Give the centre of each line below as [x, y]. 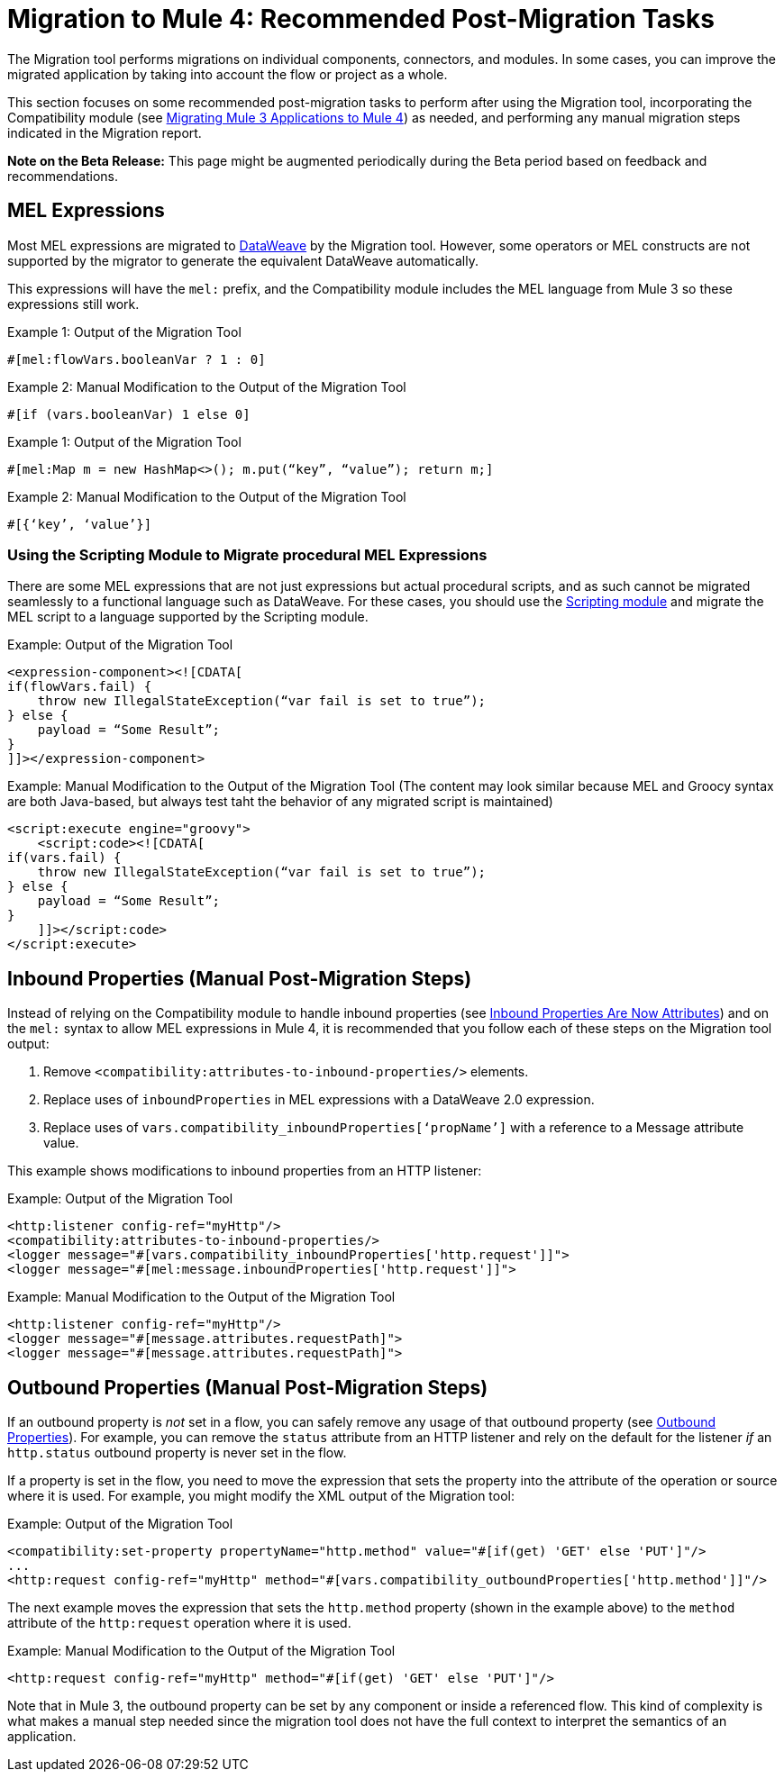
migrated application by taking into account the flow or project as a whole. [228, 74]
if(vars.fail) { [64, 858]
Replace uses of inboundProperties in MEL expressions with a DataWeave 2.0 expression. [319, 1100]
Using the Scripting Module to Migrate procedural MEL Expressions [247, 554]
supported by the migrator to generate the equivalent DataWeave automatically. [243, 260]
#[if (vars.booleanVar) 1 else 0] [129, 414]
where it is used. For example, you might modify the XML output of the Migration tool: [261, 1496]
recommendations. [63, 176]
